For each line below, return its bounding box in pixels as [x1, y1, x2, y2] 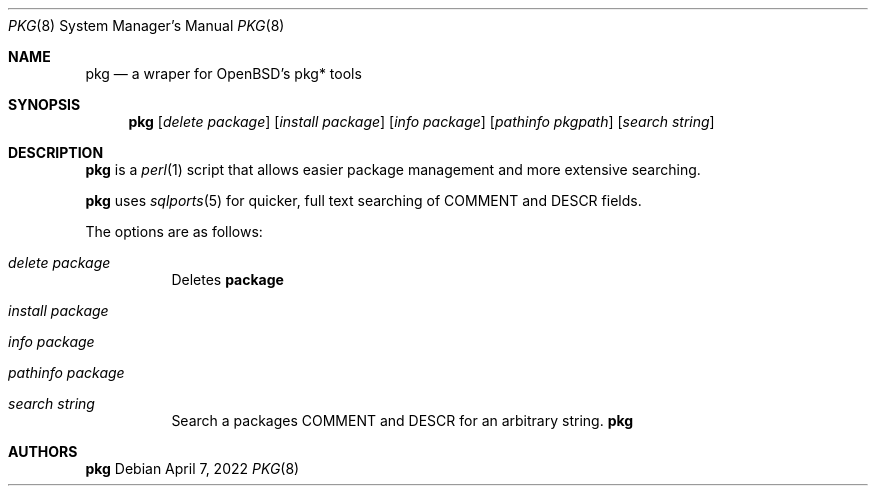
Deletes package [171, 271, 284, 288]
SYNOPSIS [8, 96, 81, 113]
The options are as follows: [85, 223, 263, 240]
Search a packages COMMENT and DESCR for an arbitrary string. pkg [171, 412, 634, 429]
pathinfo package [8, 364, 125, 381]
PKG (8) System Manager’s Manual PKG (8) [8, 17, 285, 34]
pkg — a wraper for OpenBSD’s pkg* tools [85, 65, 362, 82]
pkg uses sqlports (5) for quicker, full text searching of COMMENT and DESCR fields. [85, 192, 642, 209]
